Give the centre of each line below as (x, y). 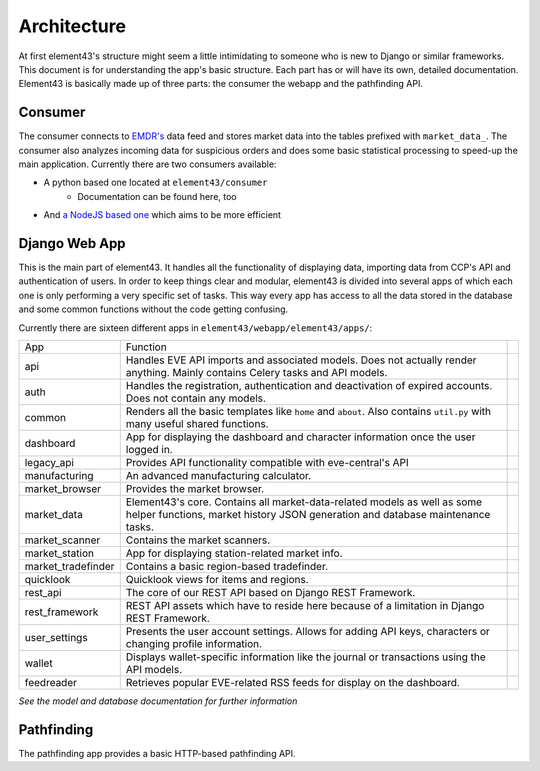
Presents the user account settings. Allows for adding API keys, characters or (307, 632)
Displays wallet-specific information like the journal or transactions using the (306, 657)
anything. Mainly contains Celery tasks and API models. (256, 373)
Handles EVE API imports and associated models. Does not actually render (301, 360)
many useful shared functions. (197, 424)
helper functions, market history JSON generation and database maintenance (308, 515)
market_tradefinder (69, 567)
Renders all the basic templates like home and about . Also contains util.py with (308, 412)
